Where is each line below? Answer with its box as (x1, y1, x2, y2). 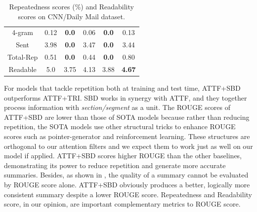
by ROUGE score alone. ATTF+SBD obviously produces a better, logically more (4, 179, 250, 189)
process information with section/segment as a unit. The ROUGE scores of (4, 102, 231, 112)
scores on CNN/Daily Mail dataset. (18, 11, 125, 21)
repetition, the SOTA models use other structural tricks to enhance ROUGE (4, 121, 236, 132)
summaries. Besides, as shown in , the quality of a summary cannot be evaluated (4, 170, 249, 180)
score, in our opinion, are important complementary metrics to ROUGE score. (4, 199, 241, 209)
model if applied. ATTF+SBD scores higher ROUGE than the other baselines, (4, 150, 242, 161)
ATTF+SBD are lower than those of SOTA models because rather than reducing (4, 111, 250, 122)
